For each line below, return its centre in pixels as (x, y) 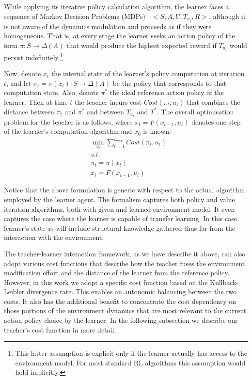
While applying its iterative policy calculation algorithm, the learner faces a (117, 6)
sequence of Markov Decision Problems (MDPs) (75, 16)
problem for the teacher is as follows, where (68, 121)
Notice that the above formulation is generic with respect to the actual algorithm (125, 190)
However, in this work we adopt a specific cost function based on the (106, 282)
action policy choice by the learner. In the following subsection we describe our (121, 320)
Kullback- (224, 282)
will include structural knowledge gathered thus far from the (145, 228)
